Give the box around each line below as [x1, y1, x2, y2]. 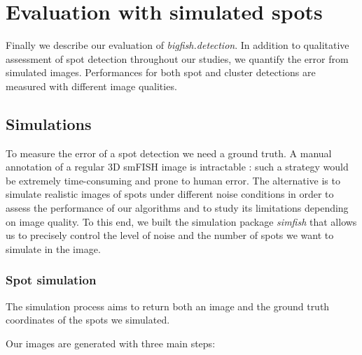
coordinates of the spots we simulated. [6, 312, 170, 327]
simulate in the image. [6, 241, 101, 256]
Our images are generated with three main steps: [6, 335, 216, 350]
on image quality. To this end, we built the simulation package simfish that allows [6, 214, 357, 229]
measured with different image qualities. [6, 78, 177, 93]
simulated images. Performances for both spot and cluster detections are [6, 65, 316, 80]
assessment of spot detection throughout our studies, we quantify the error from [6, 51, 349, 66]
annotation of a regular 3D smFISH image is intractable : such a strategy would [6, 159, 349, 174]
